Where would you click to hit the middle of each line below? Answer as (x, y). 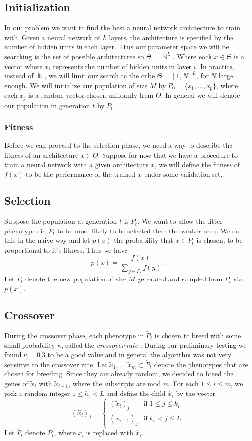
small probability (30, 345)
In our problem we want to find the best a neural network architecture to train (122, 28)
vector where (23, 66)
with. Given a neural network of (52, 37)
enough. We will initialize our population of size (76, 85)
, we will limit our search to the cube (100, 76)
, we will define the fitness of (197, 164)
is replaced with (110, 432)
